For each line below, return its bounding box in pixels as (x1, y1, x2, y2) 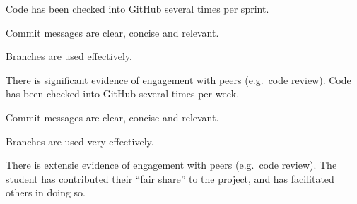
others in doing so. (6, 185, 86, 200)
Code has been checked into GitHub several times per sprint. (6, 1, 269, 16)
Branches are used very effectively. (6, 133, 154, 148)
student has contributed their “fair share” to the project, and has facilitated (6, 171, 334, 186)
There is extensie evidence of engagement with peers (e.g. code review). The (6, 157, 337, 172)
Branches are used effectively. (6, 49, 132, 64)
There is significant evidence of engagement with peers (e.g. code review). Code (6, 72, 351, 87)
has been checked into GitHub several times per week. (6, 86, 240, 101)
